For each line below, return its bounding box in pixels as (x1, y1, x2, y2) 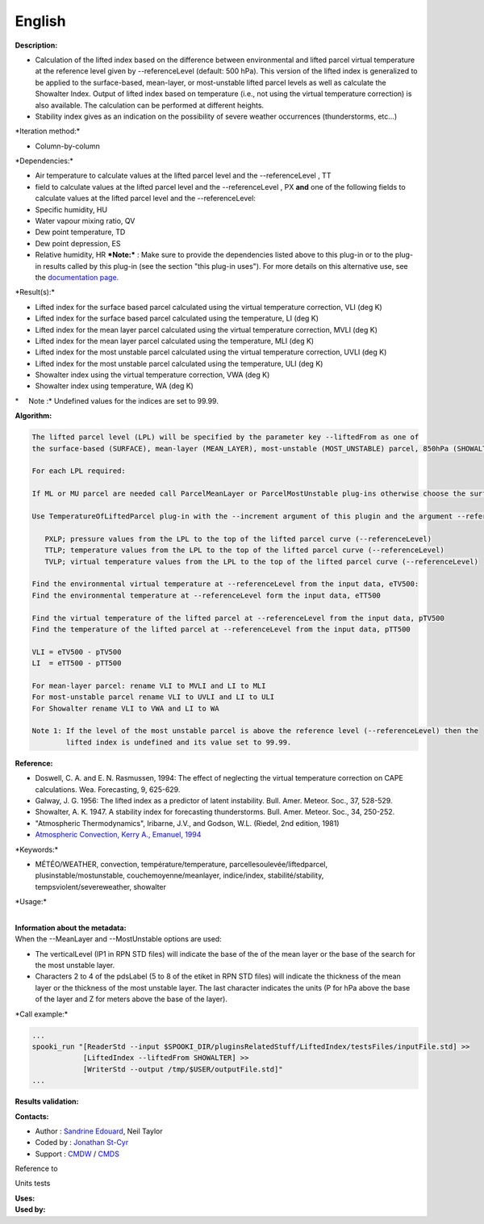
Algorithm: (15, 411, 52, 421)
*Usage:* (15, 897, 48, 907)
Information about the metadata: (15, 923, 127, 933)
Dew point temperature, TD (35, 227, 126, 237)
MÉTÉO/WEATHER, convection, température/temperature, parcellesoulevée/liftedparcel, (35, 859, 328, 869)
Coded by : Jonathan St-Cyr (35, 1138, 129, 1147)
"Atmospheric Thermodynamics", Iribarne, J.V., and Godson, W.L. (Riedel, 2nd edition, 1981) (35, 818, 340, 828)
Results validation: (15, 1096, 79, 1106)
